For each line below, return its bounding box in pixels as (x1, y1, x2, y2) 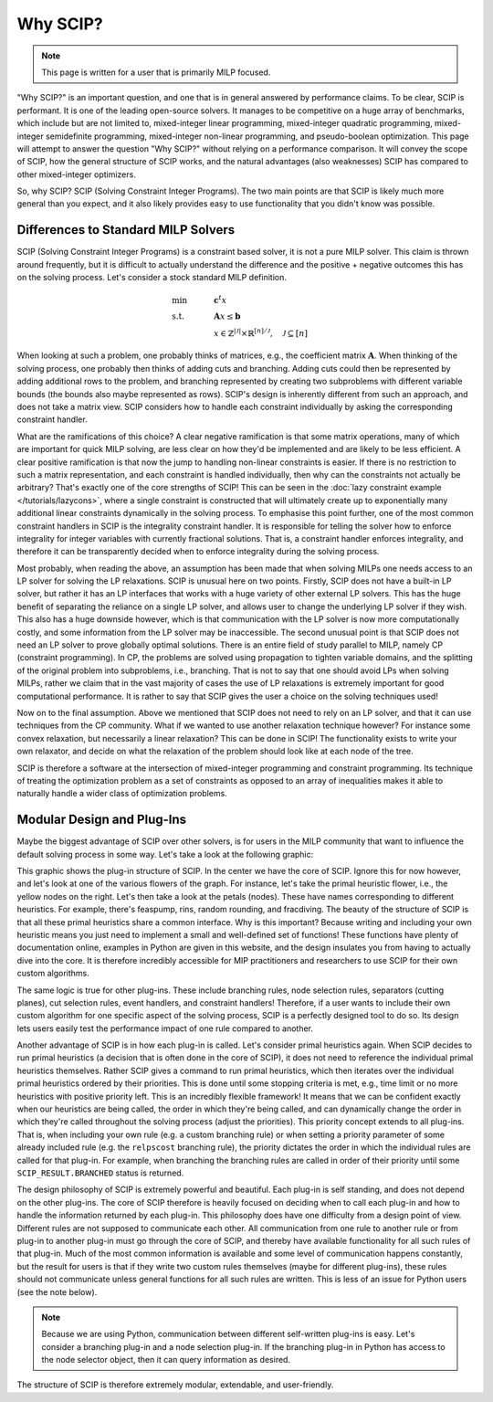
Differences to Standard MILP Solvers (16, 222, 236, 237)
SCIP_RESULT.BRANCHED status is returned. (16, 1167, 184, 1178)
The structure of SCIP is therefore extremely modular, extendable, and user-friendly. (16, 1379, 334, 1390)
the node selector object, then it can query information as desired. (41, 1355, 291, 1365)
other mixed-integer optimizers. (16, 169, 136, 180)
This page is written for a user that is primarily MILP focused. (41, 67, 271, 78)
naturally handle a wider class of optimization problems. (16, 788, 227, 799)
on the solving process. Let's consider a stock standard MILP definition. (16, 272, 287, 283)
